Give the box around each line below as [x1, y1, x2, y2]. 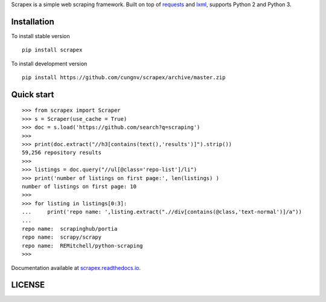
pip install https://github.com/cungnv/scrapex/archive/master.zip [22, 74, 226, 81]
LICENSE [11, 280, 45, 290]
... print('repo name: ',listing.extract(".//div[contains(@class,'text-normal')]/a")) [22, 208, 302, 216]
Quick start [11, 89, 54, 100]
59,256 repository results [22, 149, 102, 156]
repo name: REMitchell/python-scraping [22, 242, 143, 249]
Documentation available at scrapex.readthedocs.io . [11, 264, 141, 271]
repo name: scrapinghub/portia [22, 225, 118, 232]
